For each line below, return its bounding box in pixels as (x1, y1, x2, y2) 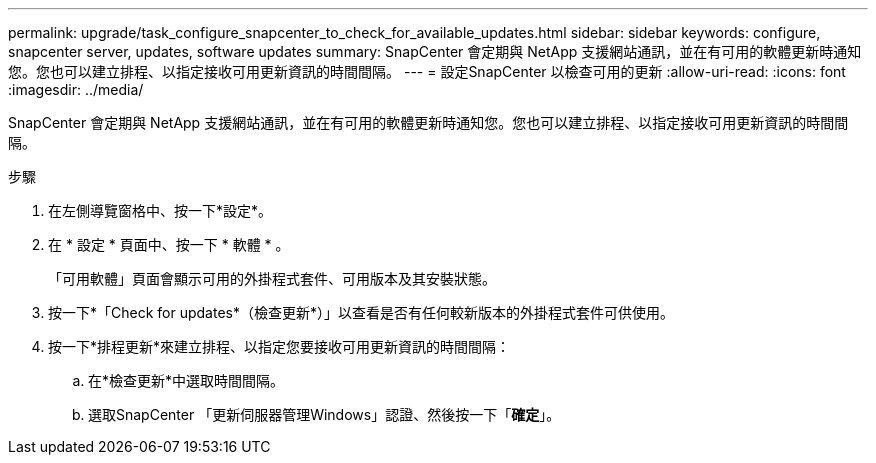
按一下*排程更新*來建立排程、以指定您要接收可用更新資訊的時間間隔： (48, 338, 511, 355)
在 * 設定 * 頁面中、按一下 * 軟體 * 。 (48, 236, 290, 253)
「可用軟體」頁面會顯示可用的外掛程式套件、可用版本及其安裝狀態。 (48, 270, 496, 287)
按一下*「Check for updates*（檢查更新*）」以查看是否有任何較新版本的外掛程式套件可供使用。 (48, 304, 674, 321)
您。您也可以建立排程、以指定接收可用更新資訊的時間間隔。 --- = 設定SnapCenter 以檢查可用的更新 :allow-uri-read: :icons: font (8, 63, 846, 80)
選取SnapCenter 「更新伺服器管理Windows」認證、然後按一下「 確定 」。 (88, 406, 561, 423)
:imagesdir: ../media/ (8, 81, 144, 98)
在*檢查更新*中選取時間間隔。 (88, 372, 285, 389)
